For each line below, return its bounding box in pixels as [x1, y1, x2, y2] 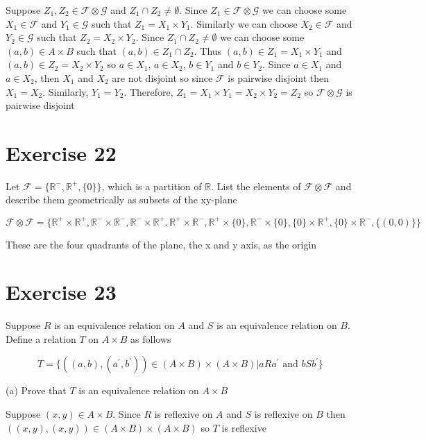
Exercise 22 [6, 138, 117, 167]
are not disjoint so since [112, 70, 213, 85]
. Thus [194, 43, 222, 58]
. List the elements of [211, 178, 301, 193]
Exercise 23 [6, 278, 117, 306]
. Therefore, [123, 84, 173, 99]
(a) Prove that [6, 383, 67, 398]
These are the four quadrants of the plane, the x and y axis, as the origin [6, 237, 317, 251]
